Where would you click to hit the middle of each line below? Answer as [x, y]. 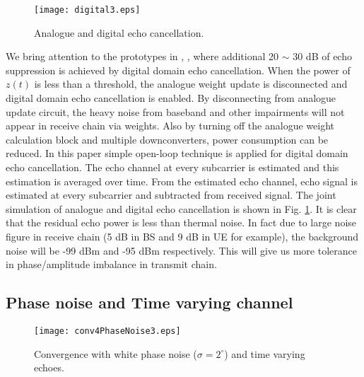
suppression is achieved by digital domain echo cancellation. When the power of [178, 70]
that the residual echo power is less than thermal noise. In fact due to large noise [181, 222]
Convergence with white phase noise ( [116, 353]
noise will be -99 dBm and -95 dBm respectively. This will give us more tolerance [181, 250]
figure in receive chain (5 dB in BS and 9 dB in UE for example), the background [182, 236]
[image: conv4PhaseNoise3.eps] [107, 331]
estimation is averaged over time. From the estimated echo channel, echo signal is [182, 181]
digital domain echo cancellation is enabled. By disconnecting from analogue [171, 98]
